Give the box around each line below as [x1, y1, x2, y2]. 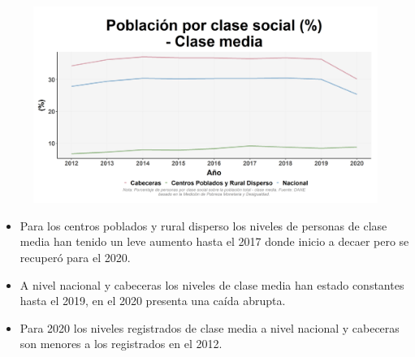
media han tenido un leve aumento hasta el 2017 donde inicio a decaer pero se [19, 233, 409, 250]
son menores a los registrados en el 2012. [19, 335, 223, 352]
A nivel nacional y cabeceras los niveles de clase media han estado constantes [19, 276, 404, 293]
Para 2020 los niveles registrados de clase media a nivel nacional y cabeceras [19, 319, 400, 336]
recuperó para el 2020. [19, 249, 131, 265]
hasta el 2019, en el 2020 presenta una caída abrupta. [19, 292, 286, 309]
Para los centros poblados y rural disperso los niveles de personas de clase [19, 217, 387, 234]
